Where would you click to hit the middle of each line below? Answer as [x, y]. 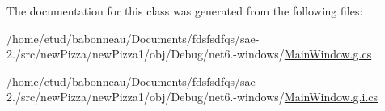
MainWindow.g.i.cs [331, 97]
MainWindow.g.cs [328, 54]
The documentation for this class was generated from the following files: [185, 11]
